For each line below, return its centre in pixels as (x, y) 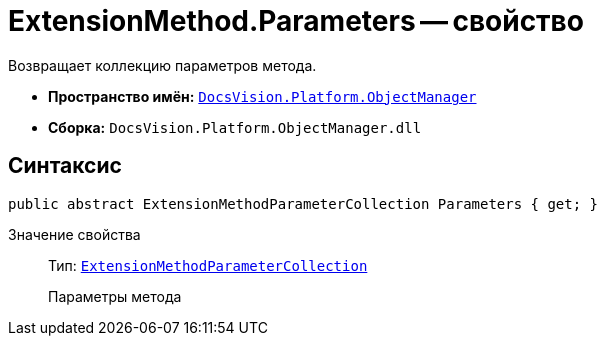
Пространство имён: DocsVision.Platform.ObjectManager (262, 96)
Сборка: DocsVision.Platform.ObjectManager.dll (235, 127)
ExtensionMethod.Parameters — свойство (296, 21)
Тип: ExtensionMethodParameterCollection (208, 265)
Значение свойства (74, 234)
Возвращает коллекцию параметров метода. (162, 65)
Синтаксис (65, 166)
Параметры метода (115, 296)
